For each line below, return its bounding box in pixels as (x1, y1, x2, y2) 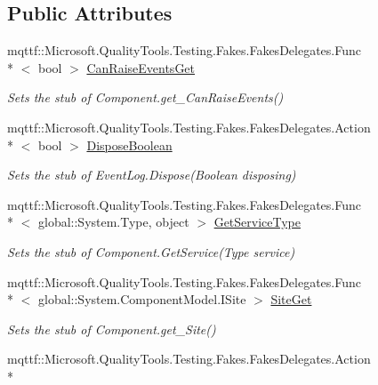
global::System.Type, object (37, 213, 189, 231)
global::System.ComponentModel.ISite (37, 290, 246, 309)
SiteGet (270, 290, 312, 309)
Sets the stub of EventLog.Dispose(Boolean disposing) (7, 165, 296, 184)
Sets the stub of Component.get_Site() (7, 319, 216, 338)
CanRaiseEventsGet (86, 58, 196, 76)
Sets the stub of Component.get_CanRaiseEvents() (7, 88, 284, 107)
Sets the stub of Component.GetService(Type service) (7, 242, 295, 261)
